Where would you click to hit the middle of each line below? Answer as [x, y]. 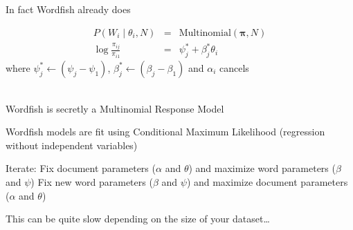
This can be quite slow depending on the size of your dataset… [138, 219]
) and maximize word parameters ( [262, 168]
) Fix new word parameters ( [92, 181]
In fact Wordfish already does [68, 9]
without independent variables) [72, 145]
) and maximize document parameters [267, 181]
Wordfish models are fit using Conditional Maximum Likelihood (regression [165, 132]
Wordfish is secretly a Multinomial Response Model [115, 108]
